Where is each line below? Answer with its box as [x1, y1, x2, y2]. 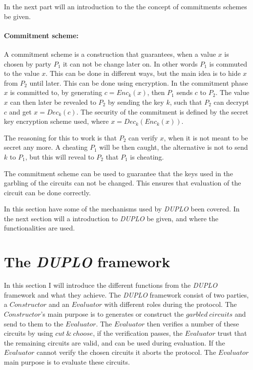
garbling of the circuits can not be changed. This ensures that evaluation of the [4, 178, 241, 188]
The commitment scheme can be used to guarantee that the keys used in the [4, 168, 233, 178]
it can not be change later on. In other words [63, 58, 198, 69]
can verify [128, 132, 158, 142]
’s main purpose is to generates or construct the [41, 308, 184, 319]
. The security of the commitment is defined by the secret [76, 106, 249, 116]
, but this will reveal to [25, 151, 94, 162]
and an [48, 299, 69, 309]
